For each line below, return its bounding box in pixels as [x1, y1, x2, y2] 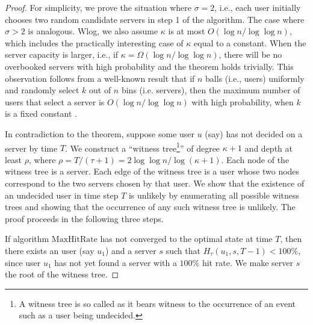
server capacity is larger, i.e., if [5, 48, 119, 61]
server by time [5, 141, 58, 154]
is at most [168, 25, 205, 37]
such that [166, 244, 200, 256]
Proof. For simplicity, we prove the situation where [5, 1, 191, 13]
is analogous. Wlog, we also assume [28, 25, 158, 37]
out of [89, 84, 111, 96]
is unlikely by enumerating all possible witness [128, 188, 300, 201]
